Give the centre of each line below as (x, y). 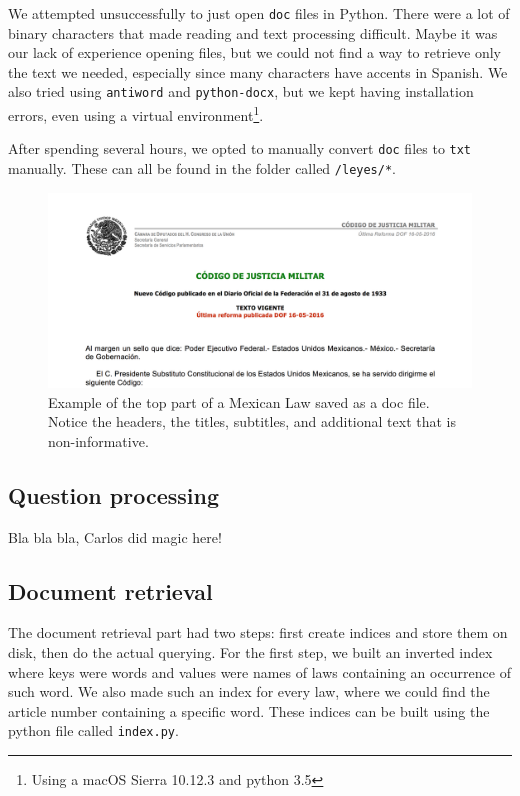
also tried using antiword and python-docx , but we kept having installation (241, 91)
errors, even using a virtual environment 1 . (136, 113)
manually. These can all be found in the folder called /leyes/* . (202, 168)
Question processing (113, 494)
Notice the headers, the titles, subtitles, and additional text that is (252, 421)
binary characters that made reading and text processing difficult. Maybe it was (253, 32)
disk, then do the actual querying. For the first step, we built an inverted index (250, 652)
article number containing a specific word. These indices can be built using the (249, 710)
